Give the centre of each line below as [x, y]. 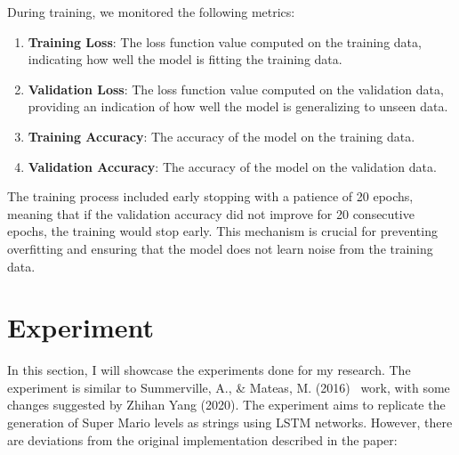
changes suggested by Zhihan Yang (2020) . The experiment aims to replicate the [226, 405]
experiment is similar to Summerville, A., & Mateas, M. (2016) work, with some [229, 387]
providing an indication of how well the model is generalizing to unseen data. [238, 106]
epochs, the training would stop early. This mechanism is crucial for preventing [222, 231]
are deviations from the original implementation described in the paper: [202, 439]
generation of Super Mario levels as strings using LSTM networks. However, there [230, 422]
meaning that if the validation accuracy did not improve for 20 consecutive [211, 213]
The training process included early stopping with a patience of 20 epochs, [210, 196]
